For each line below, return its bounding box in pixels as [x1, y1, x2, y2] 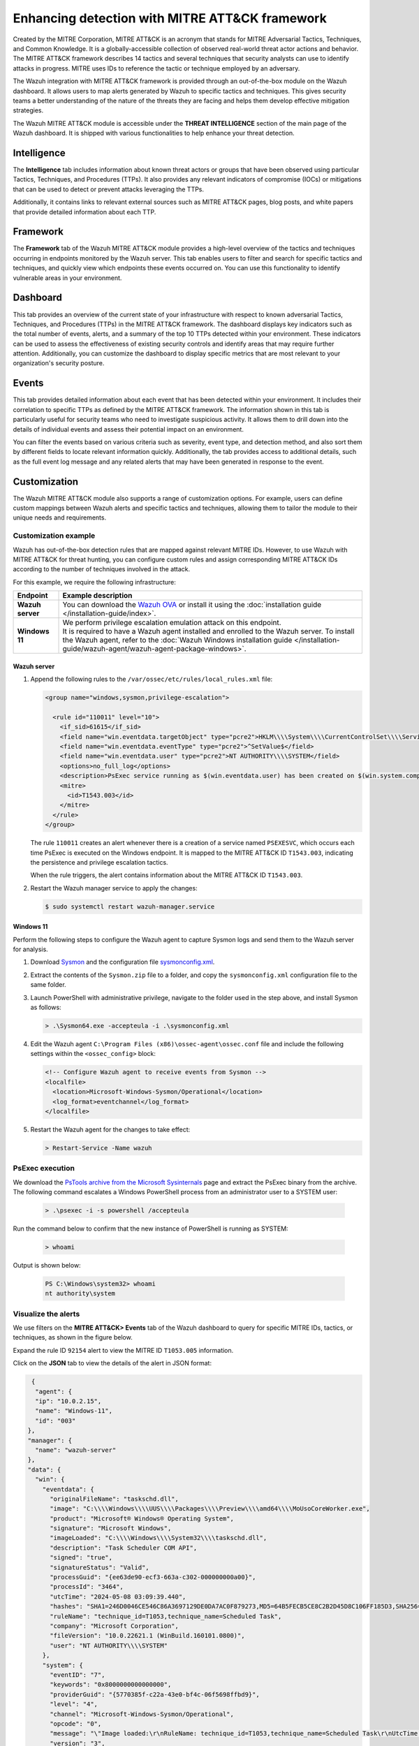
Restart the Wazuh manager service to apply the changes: [30, 883, 198, 892]
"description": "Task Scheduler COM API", [50, 1543, 198, 1552]
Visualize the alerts [13, 1309, 80, 1319]
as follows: [30, 1003, 62, 1012]
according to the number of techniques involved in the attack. [13, 565, 191, 573]
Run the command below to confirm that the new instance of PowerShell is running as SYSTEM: [13, 1224, 289, 1233]
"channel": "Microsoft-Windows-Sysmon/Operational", [50, 1710, 234, 1718]
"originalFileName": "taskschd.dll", [50, 1495, 179, 1503]
